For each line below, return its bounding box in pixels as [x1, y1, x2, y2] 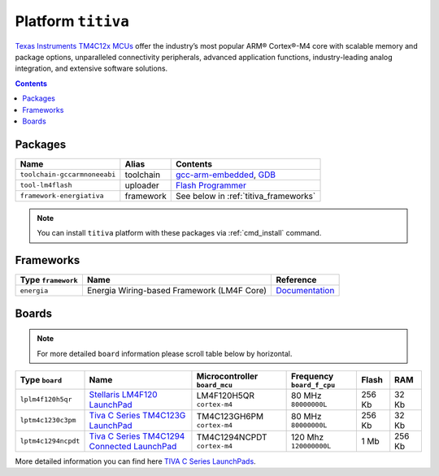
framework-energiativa [20, 192, 105, 201]
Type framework [20, 275, 78, 286]
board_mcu [196, 380, 233, 389]
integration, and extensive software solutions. [15, 63, 168, 73]
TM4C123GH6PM [196, 411, 264, 422]
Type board [20, 374, 63, 386]
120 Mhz [291, 431, 324, 443]
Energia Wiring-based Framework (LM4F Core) [86, 285, 267, 296]
